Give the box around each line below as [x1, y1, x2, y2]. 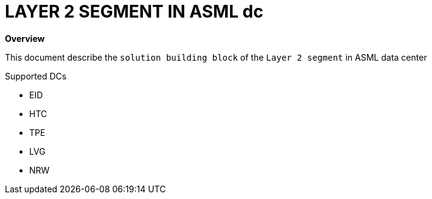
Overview [5, 33, 45, 44]
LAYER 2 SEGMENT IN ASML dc [5, 1, 263, 22]
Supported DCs [5, 70, 67, 81]
